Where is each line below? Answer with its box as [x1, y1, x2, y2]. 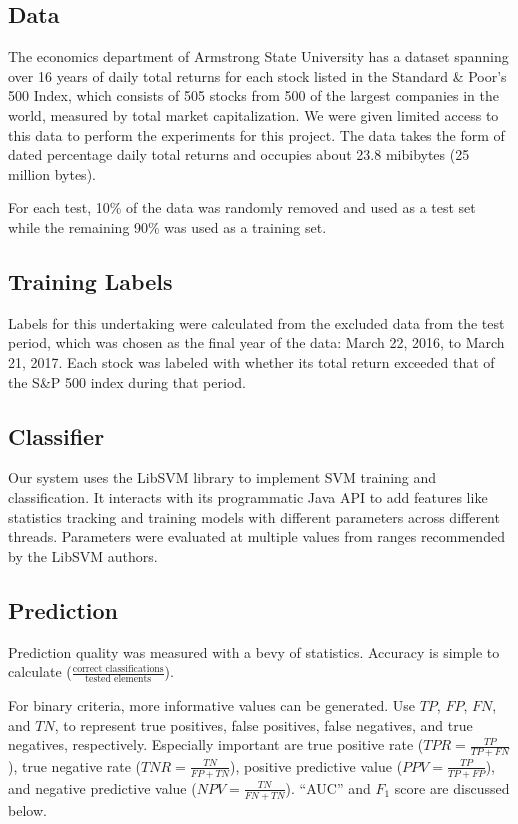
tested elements [85, 673, 152, 684]
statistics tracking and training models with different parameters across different [8, 506, 500, 527]
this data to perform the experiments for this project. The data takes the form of [8, 124, 505, 145]
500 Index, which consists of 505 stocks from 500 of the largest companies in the [8, 85, 499, 106]
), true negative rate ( [8, 755, 142, 776]
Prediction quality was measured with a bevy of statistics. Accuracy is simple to [8, 641, 500, 662]
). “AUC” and [285, 777, 371, 798]
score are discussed [394, 777, 510, 798]
